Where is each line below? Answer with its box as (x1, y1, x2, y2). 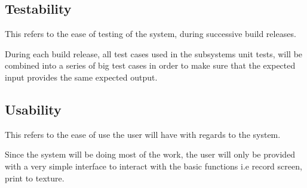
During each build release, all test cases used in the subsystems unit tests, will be (5, 47, 303, 60)
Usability (5, 100, 62, 118)
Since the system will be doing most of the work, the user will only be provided (5, 148, 296, 161)
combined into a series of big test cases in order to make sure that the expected (5, 59, 296, 72)
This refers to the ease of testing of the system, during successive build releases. (5, 27, 296, 40)
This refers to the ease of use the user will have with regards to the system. (5, 128, 281, 140)
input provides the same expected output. (5, 70, 158, 83)
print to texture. (5, 171, 65, 184)
